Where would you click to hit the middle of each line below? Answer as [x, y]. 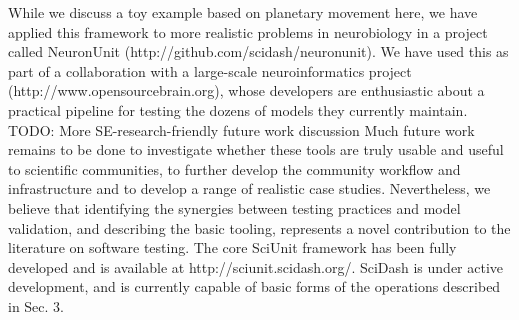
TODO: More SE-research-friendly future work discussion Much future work [241, 129]
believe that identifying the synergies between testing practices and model [234, 207]
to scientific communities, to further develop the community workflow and [234, 168]
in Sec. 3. [36, 305]
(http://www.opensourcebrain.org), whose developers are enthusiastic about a [246, 90]
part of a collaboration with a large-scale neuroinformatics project [210, 70]
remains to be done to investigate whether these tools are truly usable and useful [256, 149]
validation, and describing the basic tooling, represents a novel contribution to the [259, 227]
